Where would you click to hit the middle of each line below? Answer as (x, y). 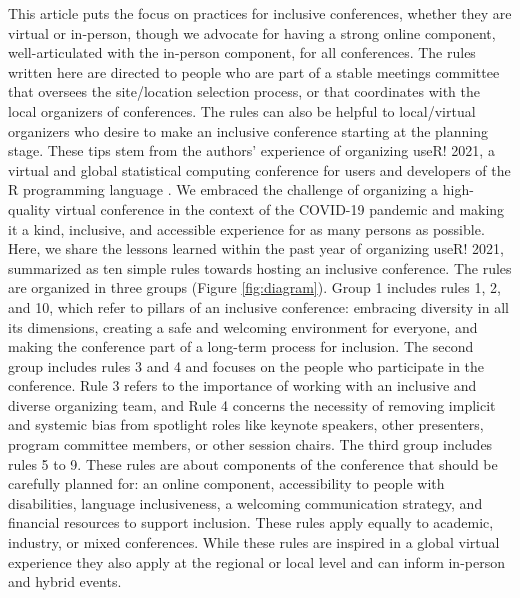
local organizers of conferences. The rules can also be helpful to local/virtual (242, 110)
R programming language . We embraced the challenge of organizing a (223, 189)
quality (29, 208)
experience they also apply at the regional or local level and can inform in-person (256, 561)
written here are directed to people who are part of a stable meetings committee (254, 71)
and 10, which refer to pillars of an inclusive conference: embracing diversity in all (258, 306)
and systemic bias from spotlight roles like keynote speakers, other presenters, (246, 424)
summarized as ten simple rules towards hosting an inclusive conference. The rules (260, 267)
